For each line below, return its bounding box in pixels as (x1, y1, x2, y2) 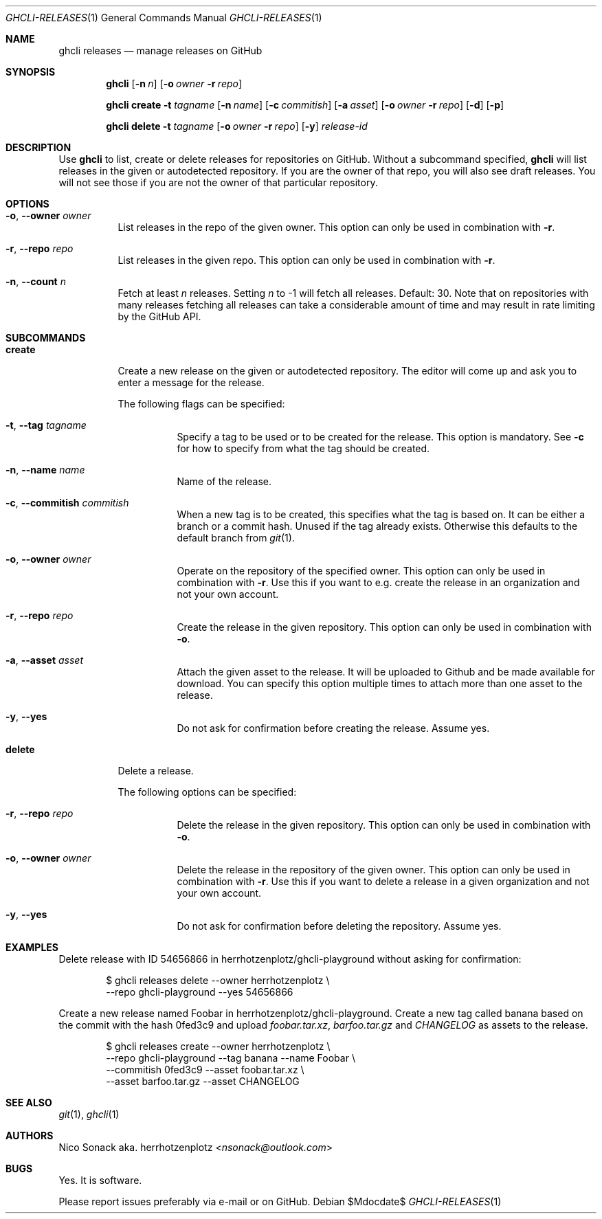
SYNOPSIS (5, 66, 56, 78)
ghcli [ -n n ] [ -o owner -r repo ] (106, 78, 243, 89)
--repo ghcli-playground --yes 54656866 (106, 986, 293, 998)
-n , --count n (5, 276, 66, 287)
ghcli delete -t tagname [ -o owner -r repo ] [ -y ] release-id (106, 120, 368, 132)
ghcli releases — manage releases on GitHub (58, 45, 263, 56)
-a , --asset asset (5, 654, 83, 666)
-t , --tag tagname (5, 419, 87, 431)
